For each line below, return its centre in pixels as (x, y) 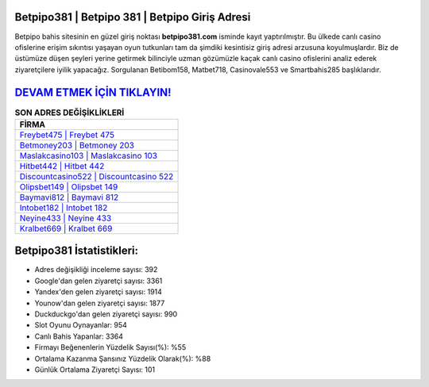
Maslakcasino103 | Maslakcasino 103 (89, 155)
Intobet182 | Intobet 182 (64, 208)
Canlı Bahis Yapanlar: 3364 (79, 336)
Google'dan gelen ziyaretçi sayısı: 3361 (99, 281)
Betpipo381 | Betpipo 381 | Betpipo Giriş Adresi (133, 17)
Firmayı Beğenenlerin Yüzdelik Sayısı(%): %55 (110, 347)
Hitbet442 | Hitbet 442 (62, 166)
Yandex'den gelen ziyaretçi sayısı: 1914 (99, 292)
